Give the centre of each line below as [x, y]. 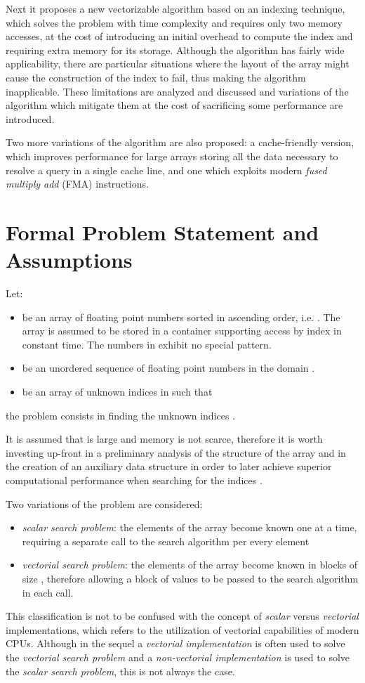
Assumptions [69, 260]
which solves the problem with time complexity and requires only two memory [174, 22]
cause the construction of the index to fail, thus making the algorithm [156, 77]
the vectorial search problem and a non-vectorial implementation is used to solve [178, 657]
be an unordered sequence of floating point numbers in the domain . [168, 368]
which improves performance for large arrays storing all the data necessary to [172, 156]
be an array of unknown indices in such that [117, 391]
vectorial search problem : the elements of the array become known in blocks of [190, 565]
